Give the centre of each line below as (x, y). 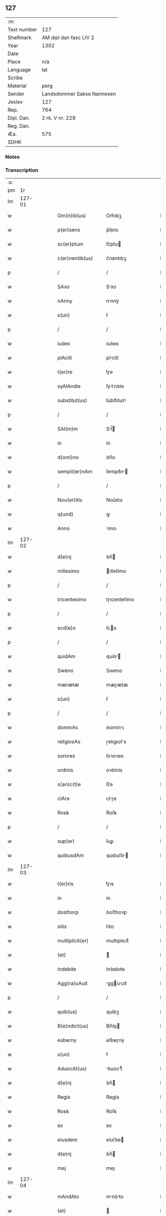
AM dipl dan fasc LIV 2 (68, 38)
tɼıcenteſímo (120, 599)
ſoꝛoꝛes (115, 756)
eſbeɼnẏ (115, 1040)
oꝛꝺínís (114, 770)
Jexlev (15, 102)
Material (17, 86)
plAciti (65, 358)
